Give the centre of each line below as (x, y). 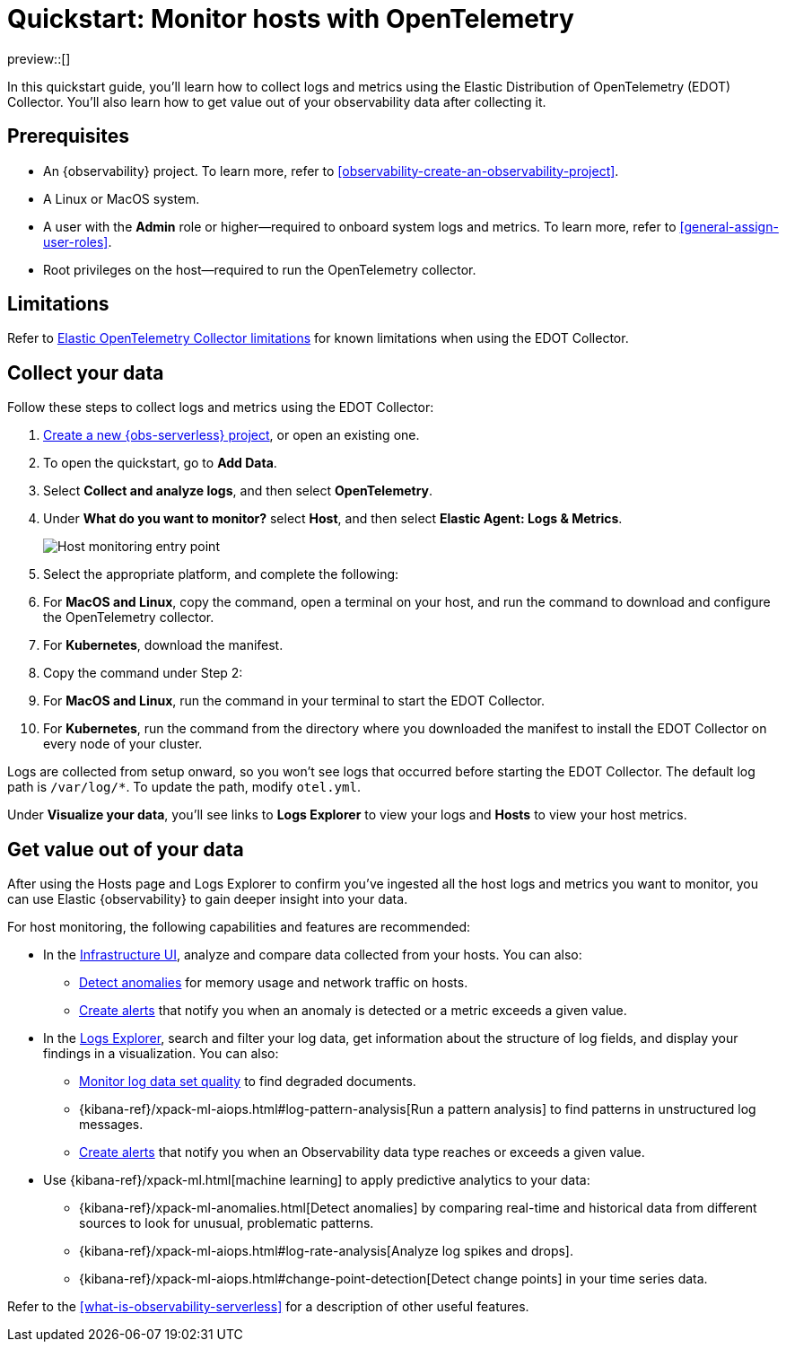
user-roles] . (78, 241)
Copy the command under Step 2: (143, 673)
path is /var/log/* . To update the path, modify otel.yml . (184, 787)
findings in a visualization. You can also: (161, 1054)
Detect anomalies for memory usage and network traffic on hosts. (274, 983)
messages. (111, 1125)
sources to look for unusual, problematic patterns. (227, 1223)
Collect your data (86, 372)
